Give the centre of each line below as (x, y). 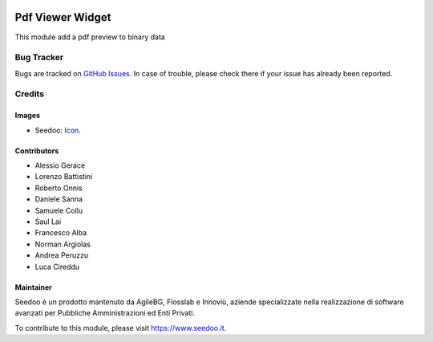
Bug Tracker (39, 58)
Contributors (37, 151)
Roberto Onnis (59, 188)
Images (27, 116)
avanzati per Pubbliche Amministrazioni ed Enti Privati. (105, 313)
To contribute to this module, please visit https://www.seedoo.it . (121, 328)
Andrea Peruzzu (61, 255)
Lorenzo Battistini (64, 177)
